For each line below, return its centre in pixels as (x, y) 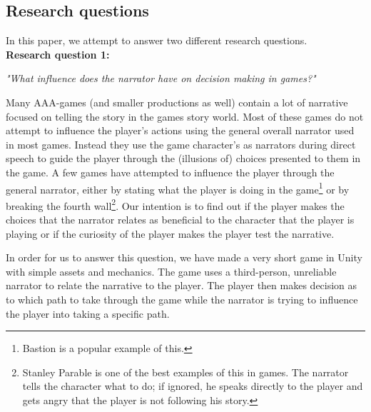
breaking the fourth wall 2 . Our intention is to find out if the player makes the (175, 204)
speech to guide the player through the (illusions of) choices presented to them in (183, 158)
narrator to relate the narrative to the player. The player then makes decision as (182, 285)
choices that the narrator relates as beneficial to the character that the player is (180, 220)
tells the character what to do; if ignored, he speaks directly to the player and (193, 386)
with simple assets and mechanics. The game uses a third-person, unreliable (171, 271)
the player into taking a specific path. (88, 313)
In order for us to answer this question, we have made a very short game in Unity (184, 257)
